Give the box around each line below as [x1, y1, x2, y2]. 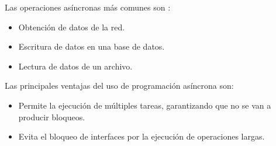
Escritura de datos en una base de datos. [18, 40, 165, 53]
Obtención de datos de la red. [18, 20, 125, 33]
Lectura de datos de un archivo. [18, 60, 133, 72]
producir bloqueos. [18, 110, 85, 123]
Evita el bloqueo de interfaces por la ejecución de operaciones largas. [18, 130, 265, 142]
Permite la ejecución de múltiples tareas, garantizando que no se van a [18, 99, 271, 111]
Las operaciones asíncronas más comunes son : [5, 1, 171, 13]
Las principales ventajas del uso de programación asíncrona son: [5, 79, 234, 92]
